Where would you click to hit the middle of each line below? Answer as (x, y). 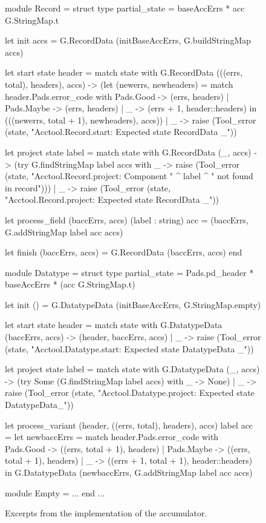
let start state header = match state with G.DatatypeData (114, 325)
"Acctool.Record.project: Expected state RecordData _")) (112, 199)
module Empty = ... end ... (55, 492)
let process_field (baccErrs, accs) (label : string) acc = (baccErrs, (127, 219)
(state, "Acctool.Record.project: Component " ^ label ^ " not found (129, 176)
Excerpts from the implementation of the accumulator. (106, 513)
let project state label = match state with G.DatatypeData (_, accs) (132, 369)
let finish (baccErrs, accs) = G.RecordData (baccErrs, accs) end (124, 252)
